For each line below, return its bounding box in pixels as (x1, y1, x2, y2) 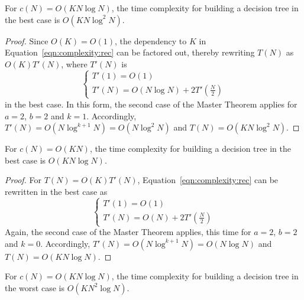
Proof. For (5, 174, 42, 186)
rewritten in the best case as (5, 185, 108, 197)
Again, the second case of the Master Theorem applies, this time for (5, 226, 251, 238)
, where (61, 57, 88, 70)
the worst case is (5, 281, 64, 294)
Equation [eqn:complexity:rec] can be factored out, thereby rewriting (5, 46, 255, 58)
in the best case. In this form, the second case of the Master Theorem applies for (5, 97, 297, 110)
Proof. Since (5, 34, 48, 47)
